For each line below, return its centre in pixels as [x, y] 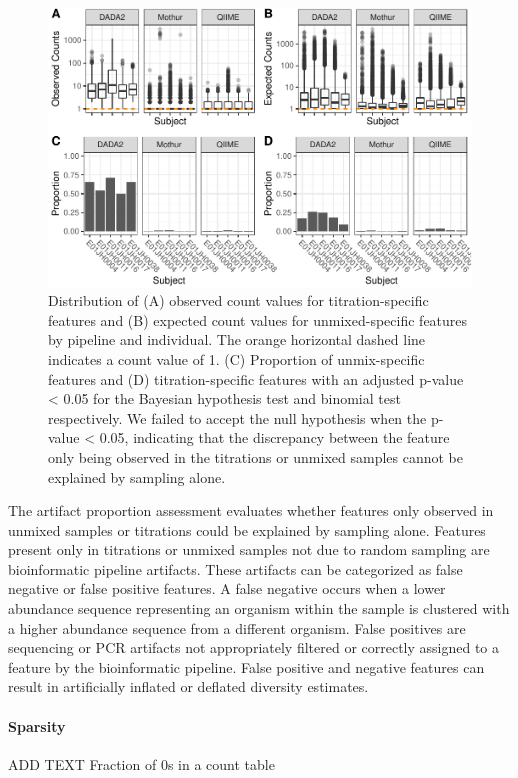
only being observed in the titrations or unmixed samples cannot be [256, 456]
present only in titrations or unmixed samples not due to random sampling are [249, 549]
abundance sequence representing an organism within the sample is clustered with [259, 608]
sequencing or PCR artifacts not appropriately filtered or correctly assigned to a [254, 647]
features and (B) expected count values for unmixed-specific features [258, 319]
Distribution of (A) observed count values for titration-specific [238, 300]
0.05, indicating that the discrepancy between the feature [274, 437]
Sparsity [37, 725]
